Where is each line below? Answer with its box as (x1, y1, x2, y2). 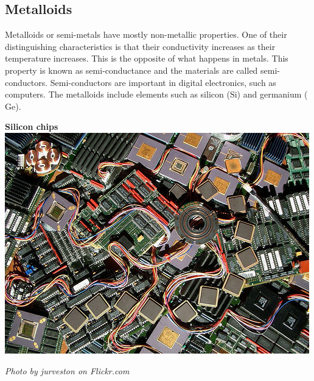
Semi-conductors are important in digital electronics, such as (50, 76, 276, 88)
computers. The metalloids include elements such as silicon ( (5, 88, 230, 101)
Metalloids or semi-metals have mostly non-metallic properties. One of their (5, 28, 287, 41)
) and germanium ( (237, 88, 308, 101)
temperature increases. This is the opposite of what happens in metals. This (5, 52, 288, 65)
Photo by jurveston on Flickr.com (5, 364, 130, 377)
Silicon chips (5, 120, 58, 133)
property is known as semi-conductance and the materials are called (5, 63, 258, 76)
